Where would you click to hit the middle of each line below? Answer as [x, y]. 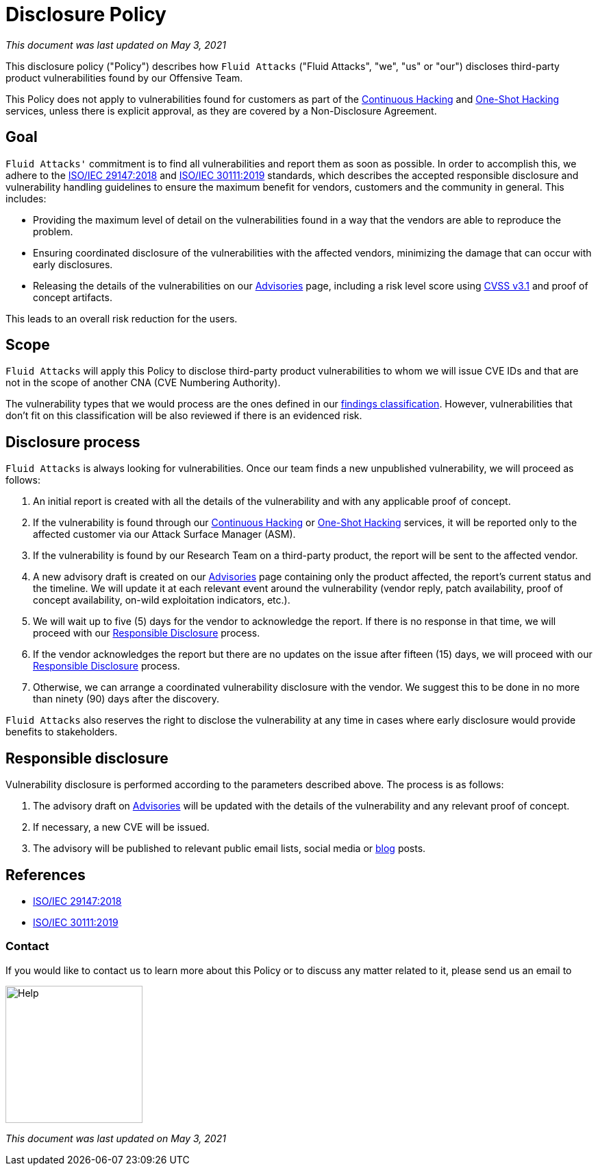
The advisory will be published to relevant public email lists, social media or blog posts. [229, 849]
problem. [53, 231]
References [46, 875]
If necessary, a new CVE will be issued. [121, 827]
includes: [26, 198]
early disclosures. [73, 264]
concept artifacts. [73, 297]
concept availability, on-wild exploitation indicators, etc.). [162, 600]
